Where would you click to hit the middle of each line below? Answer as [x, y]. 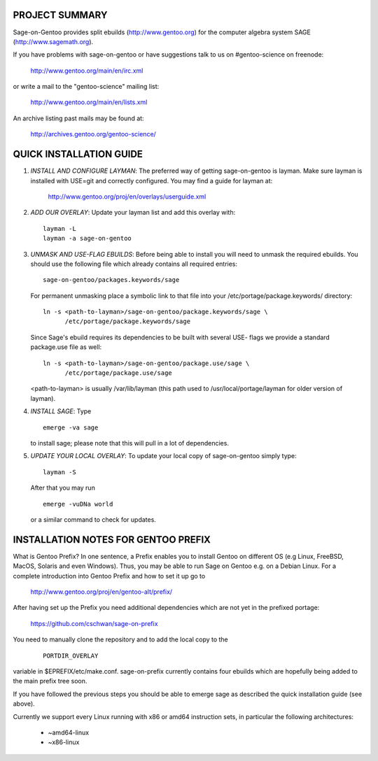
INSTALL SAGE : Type [61, 411]
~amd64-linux [69, 732]
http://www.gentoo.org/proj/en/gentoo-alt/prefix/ [101, 592]
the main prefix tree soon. [50, 681]
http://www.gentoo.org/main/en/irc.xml [87, 71]
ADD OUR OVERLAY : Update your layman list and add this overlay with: [133, 213]
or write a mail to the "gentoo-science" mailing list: [86, 87]
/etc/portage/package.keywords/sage [128, 321]
